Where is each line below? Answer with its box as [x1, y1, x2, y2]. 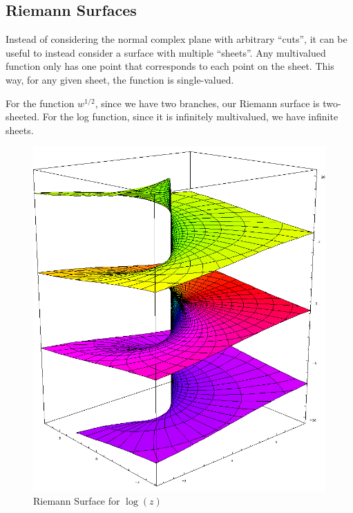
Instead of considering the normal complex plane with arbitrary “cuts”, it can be [6, 32, 347, 46]
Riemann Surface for [33, 494, 120, 508]
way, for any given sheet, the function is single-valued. [6, 72, 234, 86]
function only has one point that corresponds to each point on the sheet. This [6, 59, 334, 73]
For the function [6, 95, 75, 110]
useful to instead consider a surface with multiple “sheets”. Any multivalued [6, 45, 326, 59]
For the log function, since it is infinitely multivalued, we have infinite [42, 109, 338, 124]
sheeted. [6, 109, 40, 124]
